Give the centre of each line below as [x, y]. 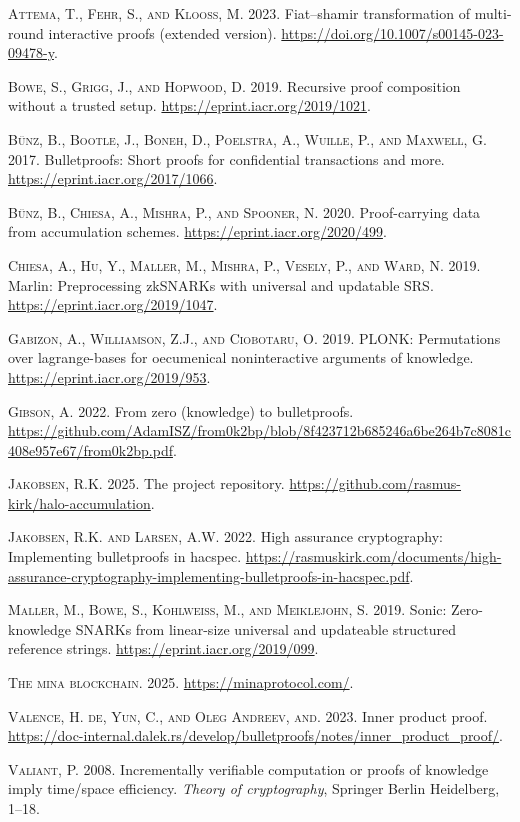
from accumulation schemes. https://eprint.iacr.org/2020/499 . [197, 231]
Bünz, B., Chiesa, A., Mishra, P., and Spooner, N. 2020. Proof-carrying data [244, 211]
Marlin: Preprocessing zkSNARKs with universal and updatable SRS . [221, 284]
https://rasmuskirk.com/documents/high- [373, 556]
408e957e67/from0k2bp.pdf [90, 449]
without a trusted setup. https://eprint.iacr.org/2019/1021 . [189, 105]
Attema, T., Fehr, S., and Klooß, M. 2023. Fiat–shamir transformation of [239, 13]
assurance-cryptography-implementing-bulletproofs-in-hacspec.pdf [209, 575]
